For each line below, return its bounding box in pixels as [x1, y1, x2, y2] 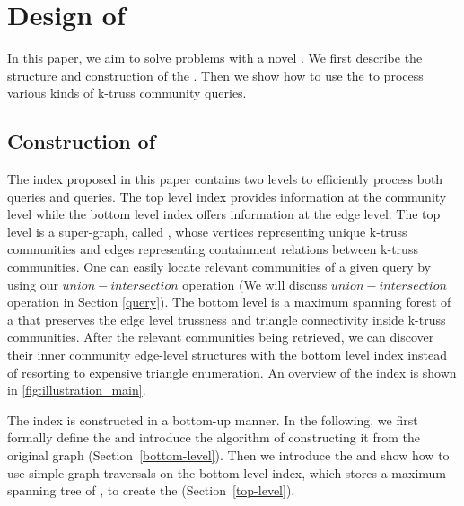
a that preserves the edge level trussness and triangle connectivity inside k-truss [7, 310, 446, 328]
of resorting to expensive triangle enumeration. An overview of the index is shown [7, 362, 457, 381]
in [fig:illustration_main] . [7, 380, 146, 399]
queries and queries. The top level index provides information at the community [7, 187, 447, 205]
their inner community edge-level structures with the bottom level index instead [7, 345, 447, 364]
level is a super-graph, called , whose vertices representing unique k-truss [7, 222, 407, 240]
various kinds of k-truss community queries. [7, 83, 247, 102]
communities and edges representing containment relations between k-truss [7, 240, 418, 258]
